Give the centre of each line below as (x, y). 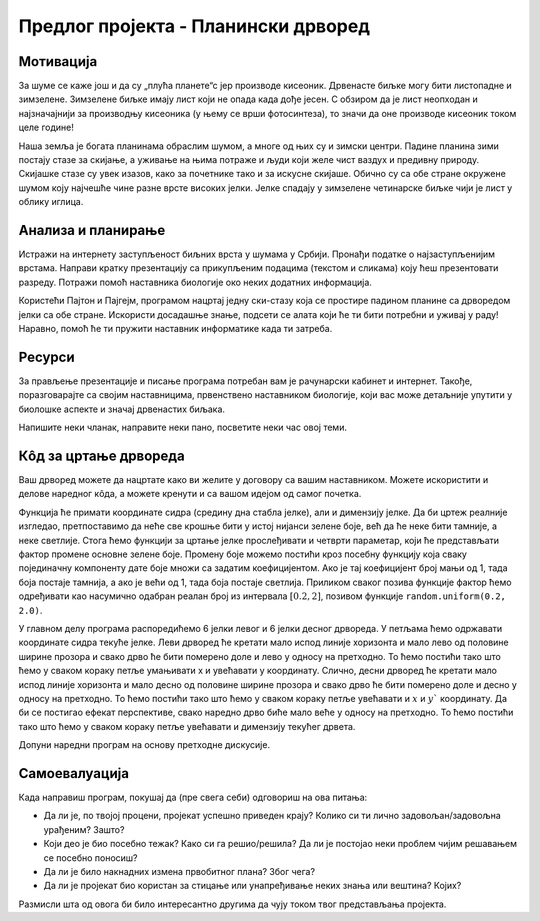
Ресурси (46, 356)
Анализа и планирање (92, 230)
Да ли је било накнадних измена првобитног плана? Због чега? (179, 871)
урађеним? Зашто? (84, 829)
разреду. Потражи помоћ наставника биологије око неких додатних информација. (195, 282)
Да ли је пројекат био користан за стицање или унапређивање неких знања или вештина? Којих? (252, 886)
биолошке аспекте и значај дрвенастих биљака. (121, 409)
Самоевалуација (74, 773)
